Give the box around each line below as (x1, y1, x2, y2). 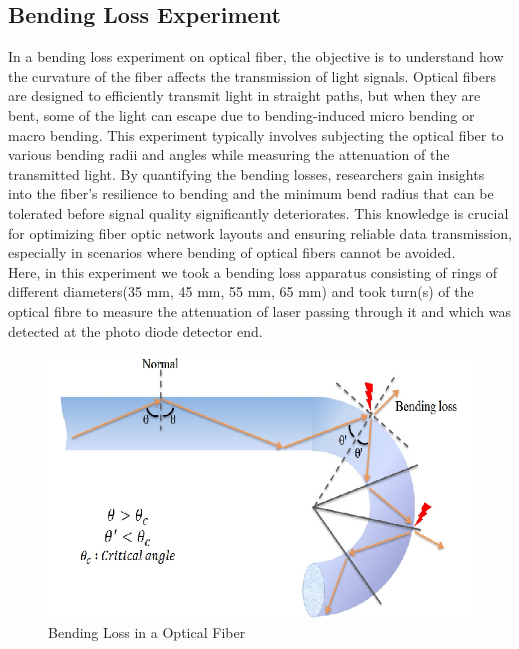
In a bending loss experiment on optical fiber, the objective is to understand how (8, 46, 504, 67)
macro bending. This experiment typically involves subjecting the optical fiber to (8, 124, 504, 145)
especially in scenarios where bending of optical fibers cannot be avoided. (8, 242, 456, 263)
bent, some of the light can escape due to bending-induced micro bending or (8, 104, 475, 125)
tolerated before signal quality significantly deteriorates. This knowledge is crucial (8, 202, 509, 223)
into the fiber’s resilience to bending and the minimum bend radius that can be (8, 183, 494, 204)
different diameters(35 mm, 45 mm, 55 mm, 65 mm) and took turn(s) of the (8, 281, 474, 302)
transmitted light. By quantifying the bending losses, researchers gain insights (8, 163, 485, 184)
